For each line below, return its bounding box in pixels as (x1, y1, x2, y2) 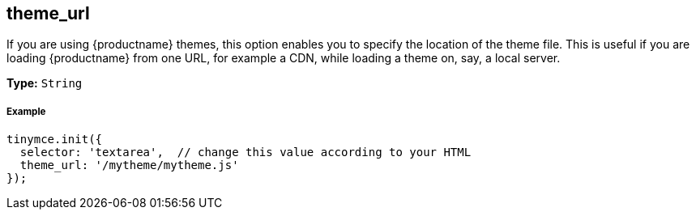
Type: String (6, 76, 83, 91)
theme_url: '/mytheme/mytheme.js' (19, 159, 239, 172)
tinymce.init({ (6, 133, 103, 146)
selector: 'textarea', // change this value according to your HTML (19, 146, 472, 159)
